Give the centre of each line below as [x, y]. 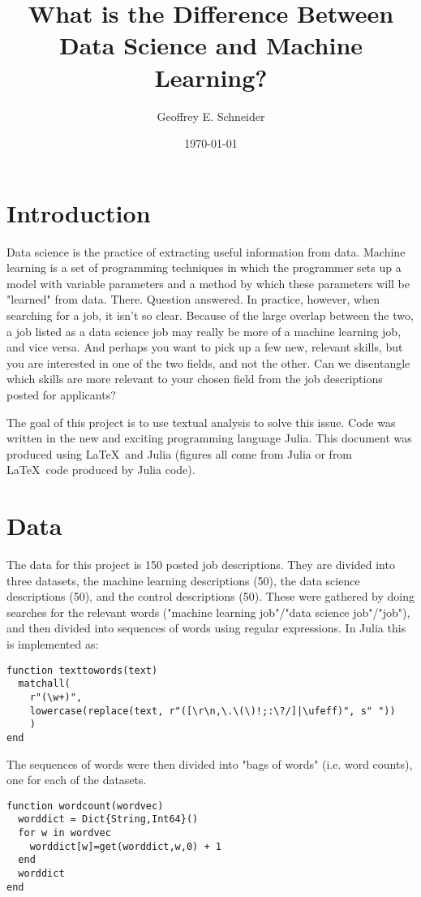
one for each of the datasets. [77, 780]
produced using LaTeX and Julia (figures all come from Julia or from [180, 453]
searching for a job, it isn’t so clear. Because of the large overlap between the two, [210, 315]
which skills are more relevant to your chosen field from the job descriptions [195, 379]
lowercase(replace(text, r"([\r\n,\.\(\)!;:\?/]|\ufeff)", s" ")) [213, 711]
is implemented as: [53, 644]
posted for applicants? [61, 394]
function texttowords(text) [82, 670]
